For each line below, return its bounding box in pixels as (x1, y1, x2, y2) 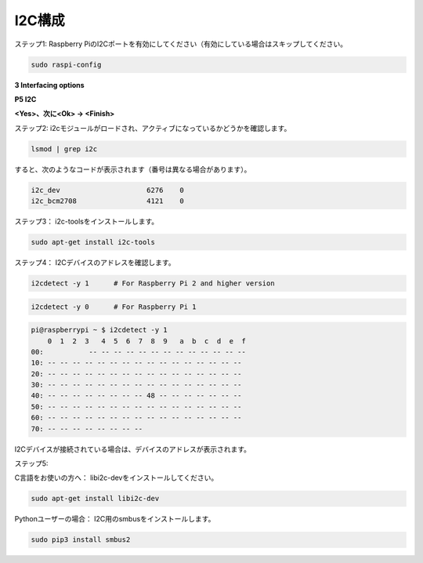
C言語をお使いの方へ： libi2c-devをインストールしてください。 (14, 473, 219, 482)
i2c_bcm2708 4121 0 (31, 197, 184, 205)
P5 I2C (14, 94, 37, 104)
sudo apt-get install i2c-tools (31, 238, 156, 246)
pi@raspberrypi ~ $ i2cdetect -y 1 (31, 325, 168, 335)
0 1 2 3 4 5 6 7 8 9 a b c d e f (47, 336, 246, 345)
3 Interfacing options (14, 80, 85, 89)
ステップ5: (14, 459, 49, 468)
